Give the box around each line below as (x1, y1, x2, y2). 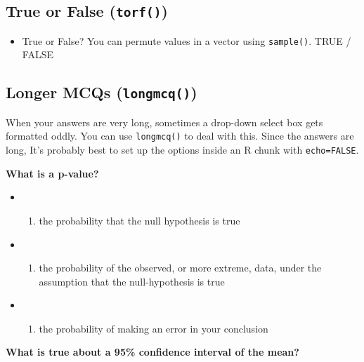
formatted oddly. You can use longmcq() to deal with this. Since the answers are (6, 128, 354, 143)
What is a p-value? (6, 166, 99, 180)
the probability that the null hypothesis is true (39, 213, 240, 227)
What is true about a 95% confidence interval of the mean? (6, 344, 299, 359)
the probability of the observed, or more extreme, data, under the (39, 260, 322, 275)
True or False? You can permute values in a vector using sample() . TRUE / (22, 33, 351, 48)
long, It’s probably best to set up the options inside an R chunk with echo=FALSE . (6, 142, 359, 157)
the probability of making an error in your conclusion (39, 321, 268, 335)
